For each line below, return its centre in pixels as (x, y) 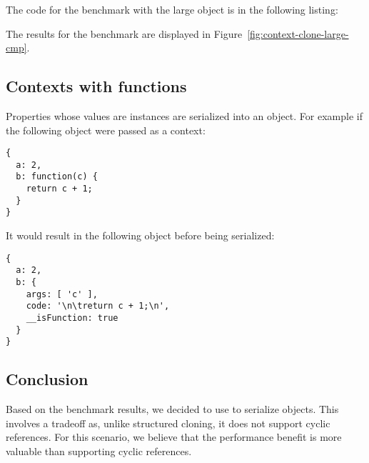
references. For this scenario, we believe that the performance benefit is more (174, 437)
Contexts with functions (96, 86)
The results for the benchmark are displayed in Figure (124, 33)
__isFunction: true (72, 318)
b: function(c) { (57, 177)
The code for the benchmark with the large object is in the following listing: (172, 9)
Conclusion (47, 379)
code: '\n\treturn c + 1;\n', (98, 306)
